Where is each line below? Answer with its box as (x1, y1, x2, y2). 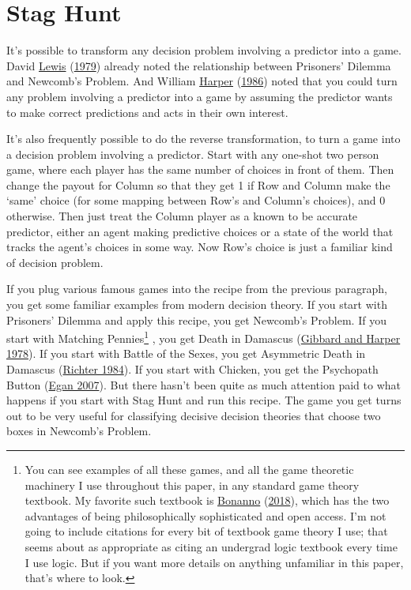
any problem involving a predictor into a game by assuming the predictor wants (6, 88, 393, 104)
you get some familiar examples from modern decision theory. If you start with (6, 296, 387, 313)
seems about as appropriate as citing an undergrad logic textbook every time (25, 539, 398, 554)
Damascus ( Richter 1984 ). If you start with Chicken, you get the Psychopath (6, 361, 379, 378)
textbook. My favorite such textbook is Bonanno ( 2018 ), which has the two (25, 492, 390, 509)
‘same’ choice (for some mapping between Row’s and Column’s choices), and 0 (6, 192, 386, 209)
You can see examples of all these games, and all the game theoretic (25, 461, 354, 478)
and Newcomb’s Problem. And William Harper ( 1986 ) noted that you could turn (6, 73, 398, 89)
